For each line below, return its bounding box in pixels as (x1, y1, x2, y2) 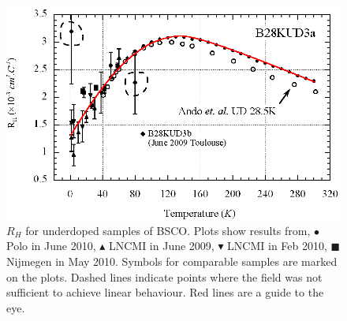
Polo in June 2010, (6, 237, 96, 254)
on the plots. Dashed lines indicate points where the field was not (6, 268, 323, 285)
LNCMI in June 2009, (108, 237, 215, 254)
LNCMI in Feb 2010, (227, 237, 327, 254)
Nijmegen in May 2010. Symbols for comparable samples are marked (6, 253, 338, 270)
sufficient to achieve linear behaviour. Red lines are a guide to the (6, 284, 324, 300)
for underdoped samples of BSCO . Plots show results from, (25, 222, 311, 238)
